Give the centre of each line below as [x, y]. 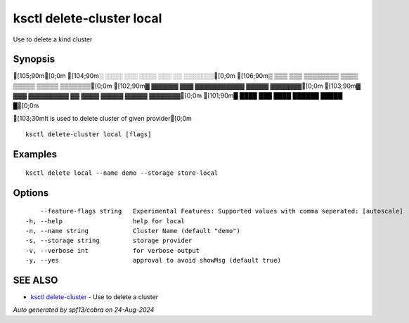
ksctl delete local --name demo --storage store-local [122, 173]
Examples [35, 154]
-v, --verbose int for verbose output [113, 250]
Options [31, 193]
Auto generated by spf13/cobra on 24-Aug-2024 [84, 310]
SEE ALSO [35, 280]
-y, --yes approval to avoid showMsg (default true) [153, 261]
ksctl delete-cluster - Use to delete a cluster [94, 297]
